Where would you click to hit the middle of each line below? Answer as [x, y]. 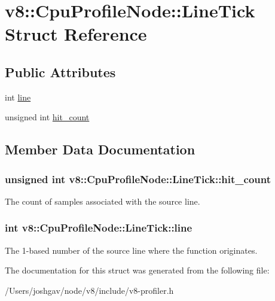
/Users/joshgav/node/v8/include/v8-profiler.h [89, 290]
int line [18, 97]
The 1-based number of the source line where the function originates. [131, 250]
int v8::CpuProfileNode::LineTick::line [99, 228]
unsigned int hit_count [47, 117]
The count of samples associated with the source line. [103, 201]
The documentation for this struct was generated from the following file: [137, 270]
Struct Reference [76, 34]
